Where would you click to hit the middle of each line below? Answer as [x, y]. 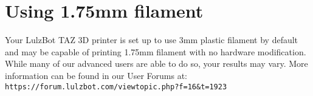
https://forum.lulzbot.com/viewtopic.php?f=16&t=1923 [116, 87]
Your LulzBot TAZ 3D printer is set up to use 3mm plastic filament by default [152, 40]
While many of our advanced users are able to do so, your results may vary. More [156, 63]
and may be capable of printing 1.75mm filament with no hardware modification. [156, 51]
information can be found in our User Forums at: [96, 75]
